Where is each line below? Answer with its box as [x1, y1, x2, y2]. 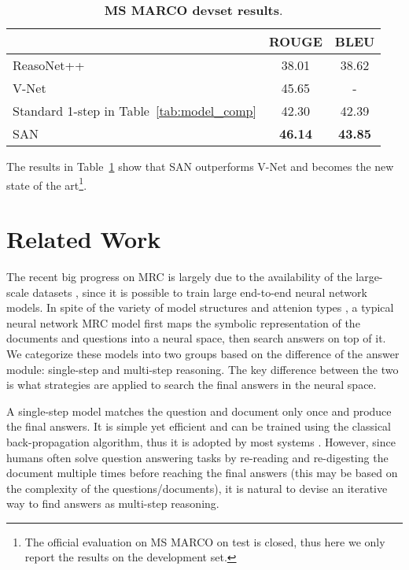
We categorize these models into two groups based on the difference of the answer [6, 345, 400, 361]
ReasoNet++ [13, 56, 85, 74]
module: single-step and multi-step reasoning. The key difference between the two [6, 361, 399, 377]
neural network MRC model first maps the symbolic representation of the [6, 314, 360, 331]
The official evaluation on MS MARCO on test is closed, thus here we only [24, 533, 385, 550]
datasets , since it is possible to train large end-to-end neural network [32, 283, 367, 300]
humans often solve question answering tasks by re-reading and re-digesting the [6, 449, 389, 465]
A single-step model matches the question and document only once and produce [6, 402, 392, 419]
